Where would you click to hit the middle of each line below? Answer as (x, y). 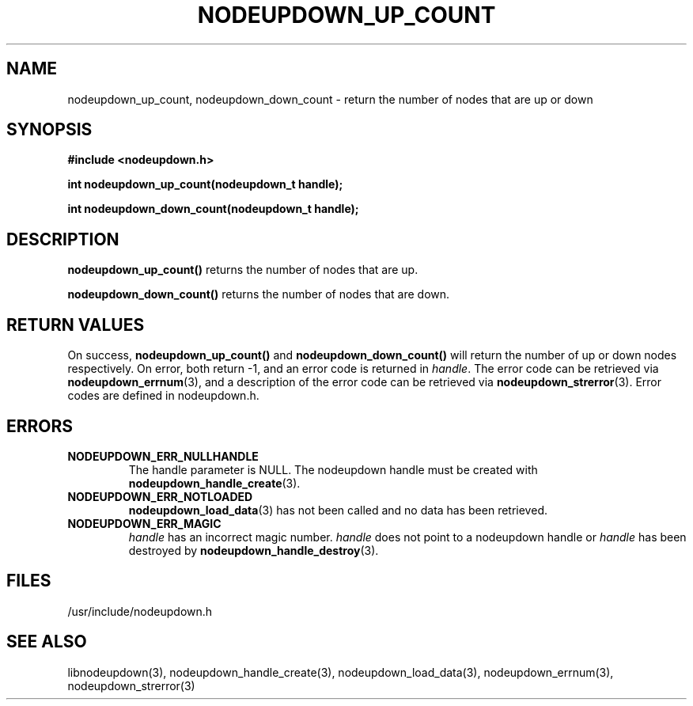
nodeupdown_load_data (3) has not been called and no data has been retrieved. (338, 510)
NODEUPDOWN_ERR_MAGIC (144, 523)
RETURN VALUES (76, 325)
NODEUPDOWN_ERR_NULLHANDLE (163, 456)
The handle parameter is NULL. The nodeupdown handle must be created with (333, 469)
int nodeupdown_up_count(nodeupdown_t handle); (205, 184)
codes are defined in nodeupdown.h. (163, 396)
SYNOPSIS (49, 130)
